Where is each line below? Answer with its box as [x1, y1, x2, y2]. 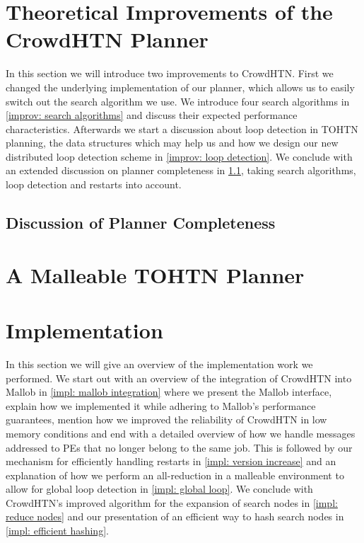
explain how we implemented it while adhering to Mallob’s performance [6, 398, 316, 413]
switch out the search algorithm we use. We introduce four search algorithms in [6, 93, 350, 108]
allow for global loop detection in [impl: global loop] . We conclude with [6, 481, 313, 496]
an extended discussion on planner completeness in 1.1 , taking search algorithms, [6, 163, 356, 178]
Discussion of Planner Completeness [6, 212, 276, 234]
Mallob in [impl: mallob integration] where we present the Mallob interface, [6, 384, 332, 399]
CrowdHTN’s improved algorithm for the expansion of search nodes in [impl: [6, 495, 338, 510]
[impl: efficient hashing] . [6, 523, 109, 538]
